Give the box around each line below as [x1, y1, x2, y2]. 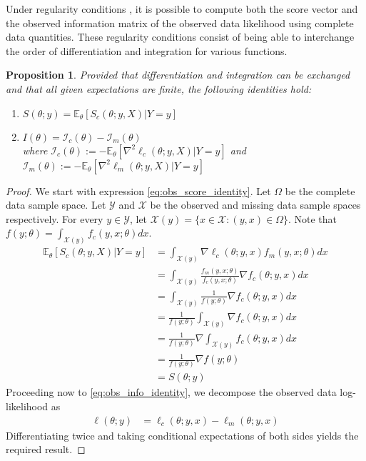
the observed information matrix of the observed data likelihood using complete [6, 15, 354, 30]
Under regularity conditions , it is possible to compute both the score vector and [6, 1, 358, 16]
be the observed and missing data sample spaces [150, 197, 361, 212]
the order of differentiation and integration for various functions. [6, 43, 288, 58]
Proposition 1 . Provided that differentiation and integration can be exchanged [6, 67, 350, 82]
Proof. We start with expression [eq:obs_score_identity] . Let [6, 183, 271, 198]
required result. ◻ [6, 442, 86, 457]
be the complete [285, 183, 355, 198]
